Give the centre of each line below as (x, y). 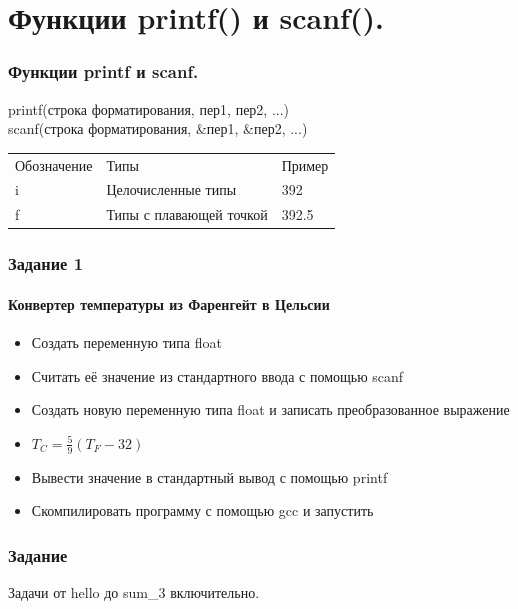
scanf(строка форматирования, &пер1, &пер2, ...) (158, 128)
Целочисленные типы (171, 189)
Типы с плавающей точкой (187, 214)
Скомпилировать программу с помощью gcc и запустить (202, 510)
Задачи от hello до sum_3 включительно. (134, 591)
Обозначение (54, 164)
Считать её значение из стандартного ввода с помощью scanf (217, 375)
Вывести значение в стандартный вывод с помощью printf (209, 476)
